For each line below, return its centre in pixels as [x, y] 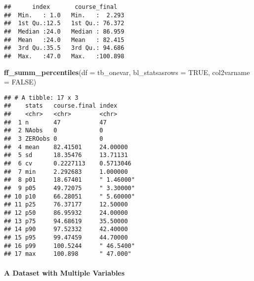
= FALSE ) [20, 82]
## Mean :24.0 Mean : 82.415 [64, 40]
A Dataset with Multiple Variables [64, 272]
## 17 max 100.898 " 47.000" [68, 254]
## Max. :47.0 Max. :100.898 [64, 56]
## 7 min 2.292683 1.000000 [66, 172]
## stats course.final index [61, 106]
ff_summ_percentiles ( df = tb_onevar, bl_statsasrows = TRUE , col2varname [127, 72]
